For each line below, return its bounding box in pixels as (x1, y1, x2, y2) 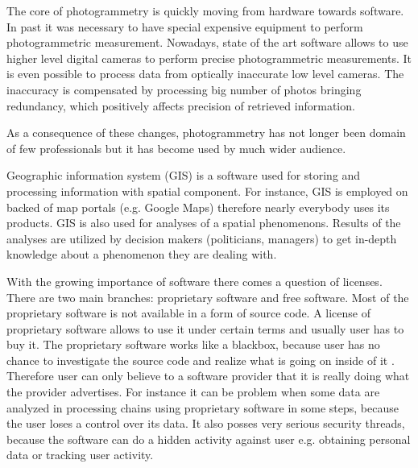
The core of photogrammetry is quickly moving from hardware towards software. (6, 2, 404, 19)
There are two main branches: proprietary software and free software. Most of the (6, 288, 409, 305)
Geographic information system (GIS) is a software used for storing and (6, 167, 361, 184)
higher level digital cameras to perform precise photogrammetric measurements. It (6, 49, 412, 66)
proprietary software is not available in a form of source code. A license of (6, 304, 371, 321)
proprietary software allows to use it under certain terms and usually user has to (6, 320, 404, 337)
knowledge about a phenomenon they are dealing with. (6, 246, 277, 263)
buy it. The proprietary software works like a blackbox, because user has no (6, 336, 380, 353)
